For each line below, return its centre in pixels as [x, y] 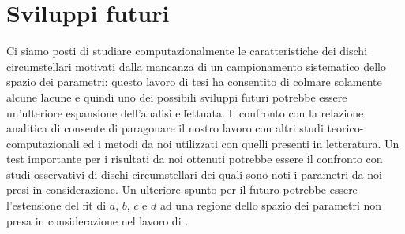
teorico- [345, 128]
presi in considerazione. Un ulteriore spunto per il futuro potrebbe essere [182, 189]
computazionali [43, 143]
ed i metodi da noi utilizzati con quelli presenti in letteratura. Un [241, 143]
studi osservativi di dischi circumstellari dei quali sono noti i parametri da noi [194, 174]
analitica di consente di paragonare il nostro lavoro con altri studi [165, 128]
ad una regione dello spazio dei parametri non [271, 205]
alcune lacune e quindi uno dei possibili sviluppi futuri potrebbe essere [177, 97]
